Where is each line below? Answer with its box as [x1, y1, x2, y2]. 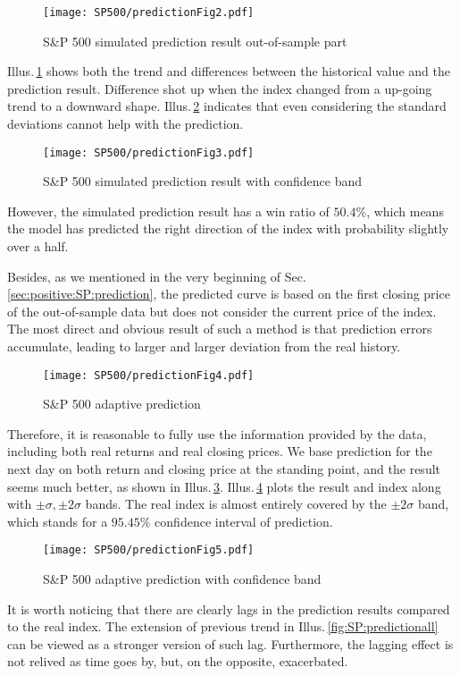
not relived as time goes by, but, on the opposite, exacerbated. [7, 652, 348, 671]
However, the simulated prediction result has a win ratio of [7, 201, 330, 220]
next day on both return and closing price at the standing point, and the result [7, 460, 441, 478]
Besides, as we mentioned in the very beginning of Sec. [7, 266, 306, 285]
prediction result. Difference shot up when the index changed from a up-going [7, 79, 432, 97]
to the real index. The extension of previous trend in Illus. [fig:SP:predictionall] [7, 617, 439, 636]
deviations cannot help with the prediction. [7, 114, 244, 133]
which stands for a [7, 511, 108, 530]
